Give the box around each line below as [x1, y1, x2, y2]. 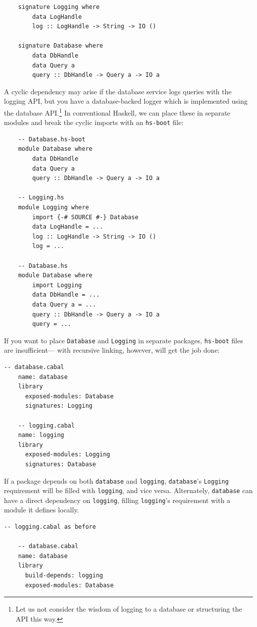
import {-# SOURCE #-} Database [32, 213, 139, 221]
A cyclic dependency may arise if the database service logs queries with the [4, 86, 232, 96]
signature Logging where [18, 3, 100, 10]
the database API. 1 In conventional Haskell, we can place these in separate [4, 106, 230, 118]
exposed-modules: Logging [25, 451, 110, 458]
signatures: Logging [25, 402, 92, 410]
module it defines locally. [4, 504, 79, 515]
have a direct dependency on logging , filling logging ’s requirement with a [4, 495, 230, 505]
